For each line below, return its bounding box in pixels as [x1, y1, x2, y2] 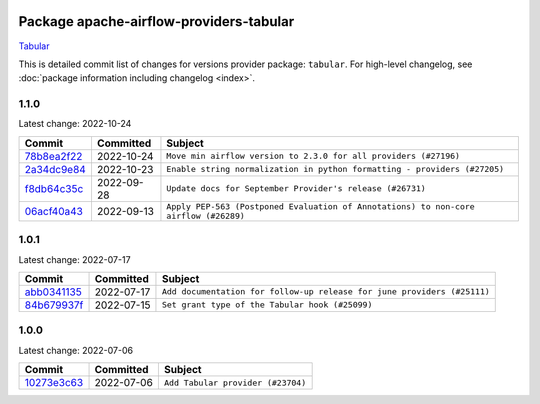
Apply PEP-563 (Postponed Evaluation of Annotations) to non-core [166, 201, 475, 212]
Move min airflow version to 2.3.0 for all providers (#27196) [166, 151, 460, 162]
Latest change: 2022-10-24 [18, 118, 132, 130]
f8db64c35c [24, 181, 84, 195]
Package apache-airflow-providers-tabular [18, 13, 295, 30]
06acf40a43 [24, 204, 84, 218]
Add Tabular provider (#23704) [163, 377, 307, 388]
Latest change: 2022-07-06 [18, 344, 134, 356]
